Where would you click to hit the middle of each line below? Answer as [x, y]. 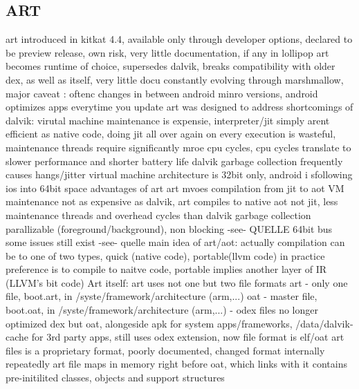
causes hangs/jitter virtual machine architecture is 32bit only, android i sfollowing [179, 174]
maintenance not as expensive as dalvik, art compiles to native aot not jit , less [172, 201]
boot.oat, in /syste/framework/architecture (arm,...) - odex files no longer [162, 310]
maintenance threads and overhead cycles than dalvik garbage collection [158, 215]
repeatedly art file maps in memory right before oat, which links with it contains [176, 364]
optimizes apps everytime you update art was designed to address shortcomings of [179, 107]
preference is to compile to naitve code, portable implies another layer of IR [166, 269]
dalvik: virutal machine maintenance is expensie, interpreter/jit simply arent [168, 120]
